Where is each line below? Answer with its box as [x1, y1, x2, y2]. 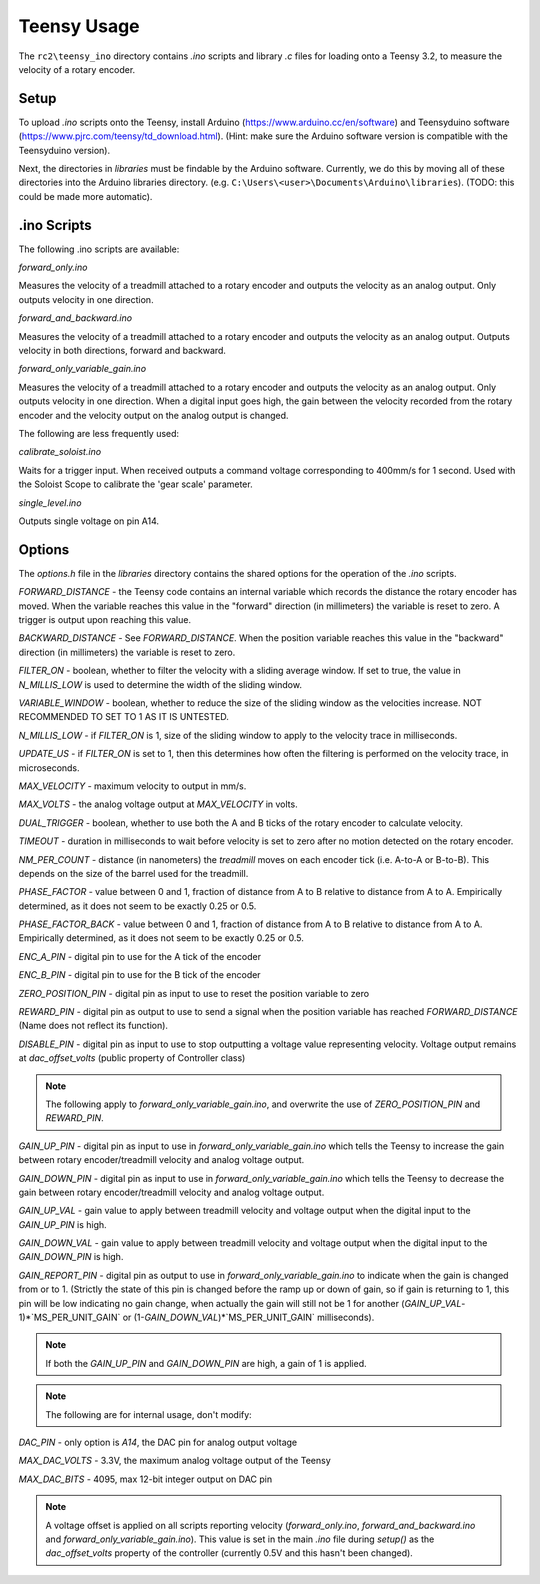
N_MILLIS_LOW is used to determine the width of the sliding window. [18, 678, 302, 690]
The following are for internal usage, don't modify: [45, 1408, 252, 1420]
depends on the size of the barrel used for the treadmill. [18, 867, 249, 879]
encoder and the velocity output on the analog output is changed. [18, 409, 289, 421]
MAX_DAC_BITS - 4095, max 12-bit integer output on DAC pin [18, 1473, 273, 1485]
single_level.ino [18, 496, 82, 509]
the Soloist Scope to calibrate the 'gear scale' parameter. [18, 478, 254, 490]
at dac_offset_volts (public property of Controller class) [18, 1052, 246, 1064]
